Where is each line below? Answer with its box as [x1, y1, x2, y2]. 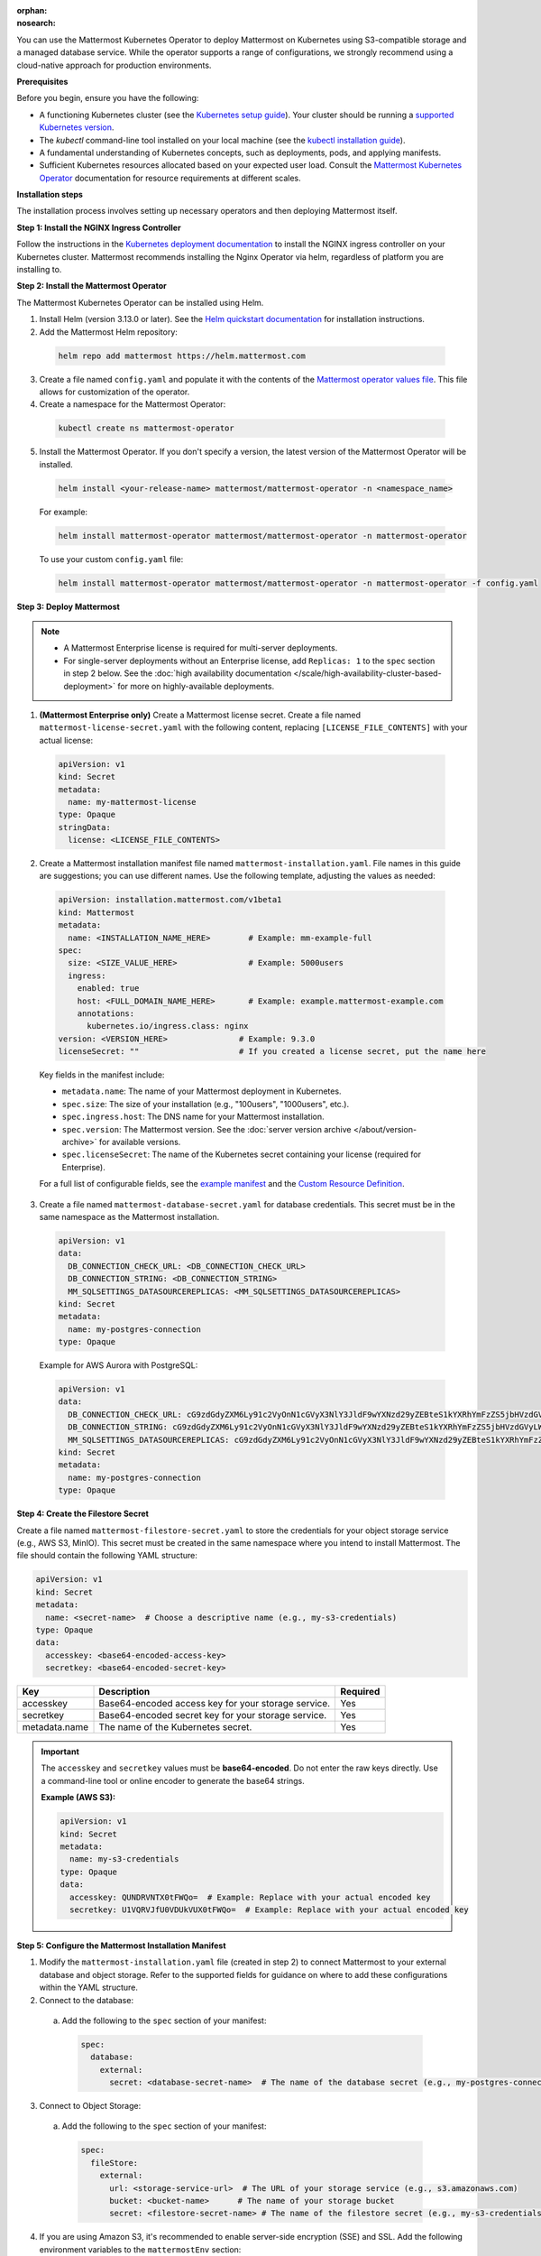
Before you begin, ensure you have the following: [16, 93, 199, 104]
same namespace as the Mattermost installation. [39, 1212, 220, 1222]
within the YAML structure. [39, 1982, 139, 1993]
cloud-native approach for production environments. [16, 60, 212, 70]
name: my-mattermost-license [68, 797, 197, 807]
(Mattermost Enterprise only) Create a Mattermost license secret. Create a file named [39, 709, 361, 720]
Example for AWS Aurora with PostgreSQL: [39, 1360, 198, 1371]
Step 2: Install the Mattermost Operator [16, 281, 167, 291]
